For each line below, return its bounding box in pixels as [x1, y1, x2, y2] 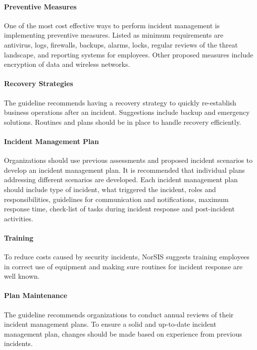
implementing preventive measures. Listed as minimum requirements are [4, 30, 223, 40]
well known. [4, 271, 40, 281]
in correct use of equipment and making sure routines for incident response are [4, 261, 243, 271]
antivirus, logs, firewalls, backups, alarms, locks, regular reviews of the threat [4, 39, 238, 50]
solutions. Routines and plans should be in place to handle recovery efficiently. [4, 116, 242, 127]
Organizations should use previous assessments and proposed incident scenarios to [4, 155, 253, 165]
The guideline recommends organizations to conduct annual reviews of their [4, 309, 234, 319]
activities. [4, 213, 33, 223]
